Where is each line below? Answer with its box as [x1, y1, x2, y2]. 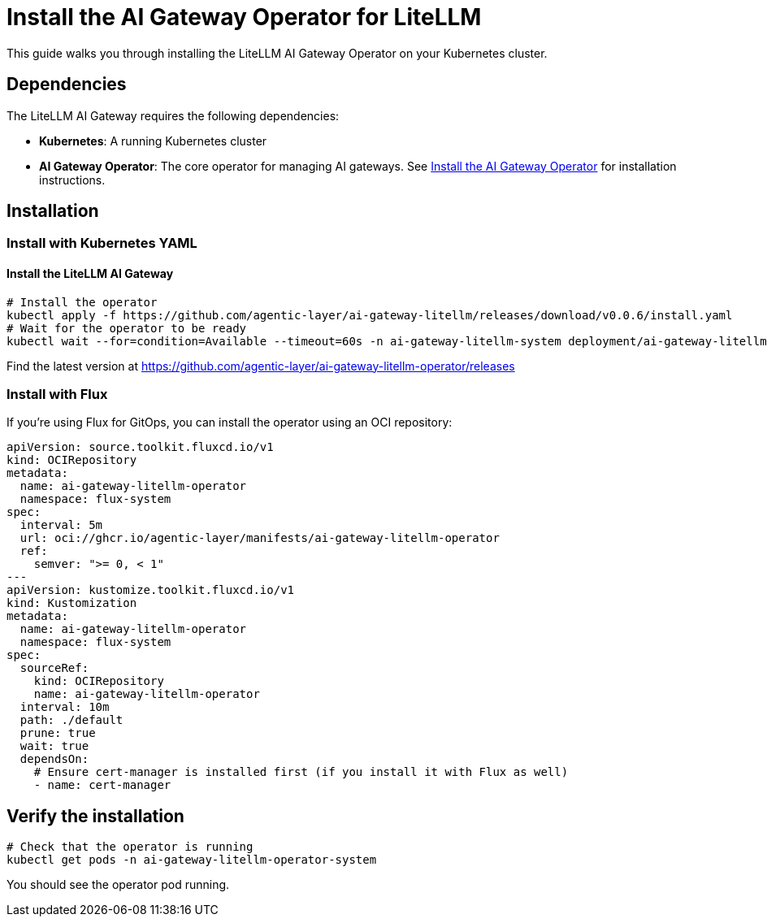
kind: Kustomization [6, 596, 137, 610]
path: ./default [19, 713, 123, 727]
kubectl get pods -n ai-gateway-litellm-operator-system [6, 853, 377, 867]
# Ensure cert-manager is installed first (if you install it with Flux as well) [33, 765, 569, 779]
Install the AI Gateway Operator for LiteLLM [6, 3, 482, 31]
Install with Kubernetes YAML [6, 235, 197, 252]
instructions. [39, 172, 106, 187]
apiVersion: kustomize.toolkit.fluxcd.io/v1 [6, 583, 295, 597]
